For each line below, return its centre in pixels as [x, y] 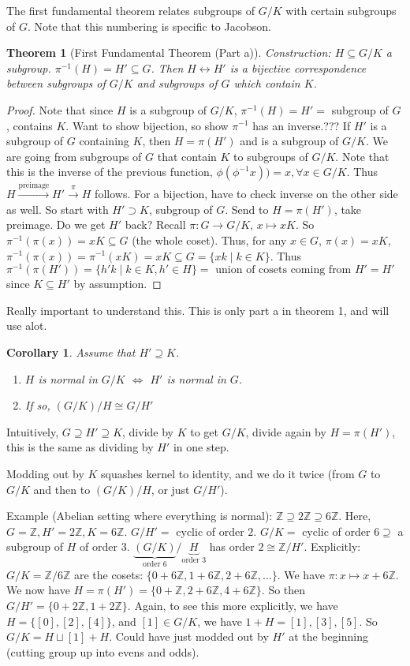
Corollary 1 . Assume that [71, 352]
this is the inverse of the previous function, [110, 172]
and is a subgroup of [289, 141]
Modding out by [45, 473]
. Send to [247, 209]
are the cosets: [108, 574]
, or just [170, 489]
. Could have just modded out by [189, 636]
